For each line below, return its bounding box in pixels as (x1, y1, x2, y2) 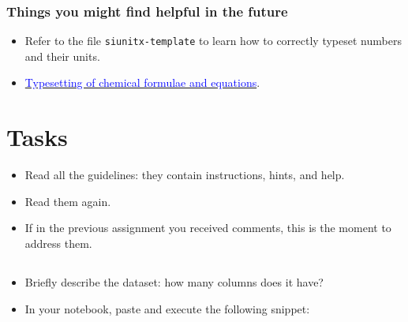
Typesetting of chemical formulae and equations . (24, 74, 260, 91)
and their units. (24, 47, 100, 64)
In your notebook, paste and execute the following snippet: (24, 300, 310, 316)
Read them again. (24, 193, 111, 209)
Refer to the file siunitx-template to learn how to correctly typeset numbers (24, 32, 402, 49)
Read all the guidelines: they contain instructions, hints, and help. (24, 167, 345, 183)
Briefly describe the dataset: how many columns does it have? (24, 273, 324, 290)
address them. (24, 234, 92, 251)
